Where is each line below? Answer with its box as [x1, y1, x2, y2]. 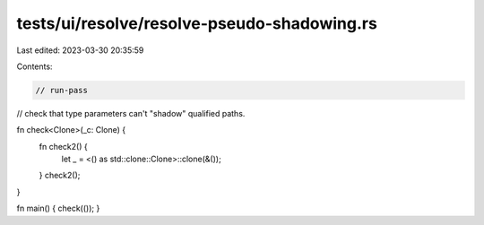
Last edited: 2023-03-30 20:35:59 [16, 45, 144, 56]
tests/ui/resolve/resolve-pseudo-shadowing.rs [16, 13, 378, 33]
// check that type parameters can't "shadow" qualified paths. [16, 108, 246, 118]
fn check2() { [39, 141, 89, 151]
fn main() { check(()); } [16, 203, 100, 214]
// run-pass [35, 85, 89, 95]
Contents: [16, 61, 53, 72]
